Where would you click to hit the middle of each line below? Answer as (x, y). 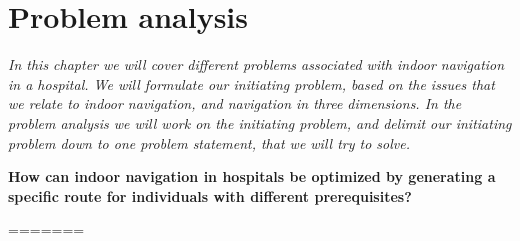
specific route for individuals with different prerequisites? (210, 195)
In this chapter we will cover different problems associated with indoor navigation (256, 64)
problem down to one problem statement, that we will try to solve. (209, 142)
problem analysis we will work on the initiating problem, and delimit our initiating (260, 122)
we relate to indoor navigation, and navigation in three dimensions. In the (235, 103)
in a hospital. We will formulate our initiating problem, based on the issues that (251, 83)
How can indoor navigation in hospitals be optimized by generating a (252, 176)
